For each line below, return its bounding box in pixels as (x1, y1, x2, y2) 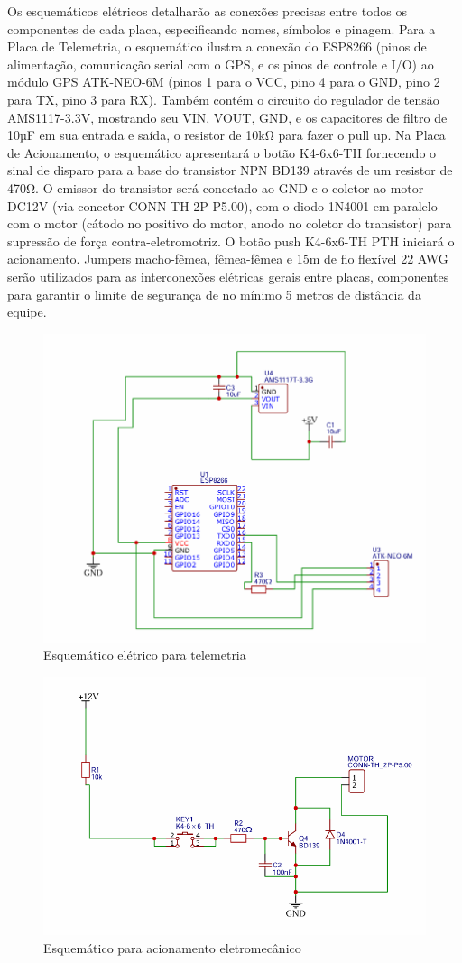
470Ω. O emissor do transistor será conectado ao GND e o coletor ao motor (7, 178, 424, 197)
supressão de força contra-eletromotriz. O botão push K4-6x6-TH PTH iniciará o (7, 231, 455, 250)
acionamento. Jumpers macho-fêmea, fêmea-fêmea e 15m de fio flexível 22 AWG (7, 249, 448, 268)
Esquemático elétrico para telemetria (43, 645, 246, 664)
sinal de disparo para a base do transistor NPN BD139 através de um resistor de (7, 161, 453, 180)
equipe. (7, 302, 47, 321)
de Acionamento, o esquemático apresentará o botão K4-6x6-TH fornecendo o (7, 143, 437, 162)
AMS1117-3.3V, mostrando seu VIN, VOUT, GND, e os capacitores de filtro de (7, 107, 448, 126)
